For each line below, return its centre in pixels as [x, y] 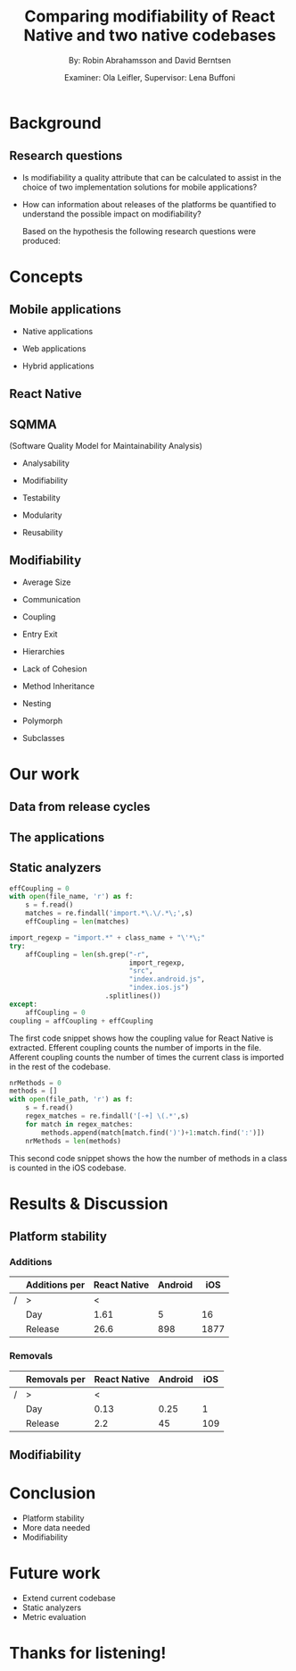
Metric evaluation [54, 1616]
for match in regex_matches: [79, 1124]
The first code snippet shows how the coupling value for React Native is [141, 1038]
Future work [55, 1573]
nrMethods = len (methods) [74, 1141]
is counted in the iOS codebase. [68, 1168]
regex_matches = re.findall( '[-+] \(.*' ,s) [107, 1116]
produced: [41, 241]
